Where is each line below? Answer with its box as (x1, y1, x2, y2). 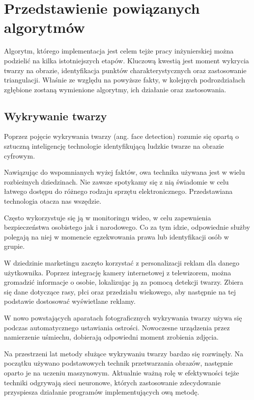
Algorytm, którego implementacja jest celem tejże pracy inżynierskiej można (4, 46, 234, 56)
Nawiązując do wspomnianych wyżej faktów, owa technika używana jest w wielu (4, 167, 245, 177)
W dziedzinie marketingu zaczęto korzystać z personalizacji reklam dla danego (4, 258, 239, 268)
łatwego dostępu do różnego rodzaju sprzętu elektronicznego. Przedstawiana (4, 186, 233, 196)
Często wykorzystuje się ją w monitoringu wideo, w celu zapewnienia (4, 212, 211, 222)
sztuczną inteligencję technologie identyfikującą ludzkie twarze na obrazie (4, 141, 224, 151)
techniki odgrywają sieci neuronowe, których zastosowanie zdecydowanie (4, 377, 221, 387)
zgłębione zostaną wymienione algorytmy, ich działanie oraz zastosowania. (4, 84, 226, 94)
